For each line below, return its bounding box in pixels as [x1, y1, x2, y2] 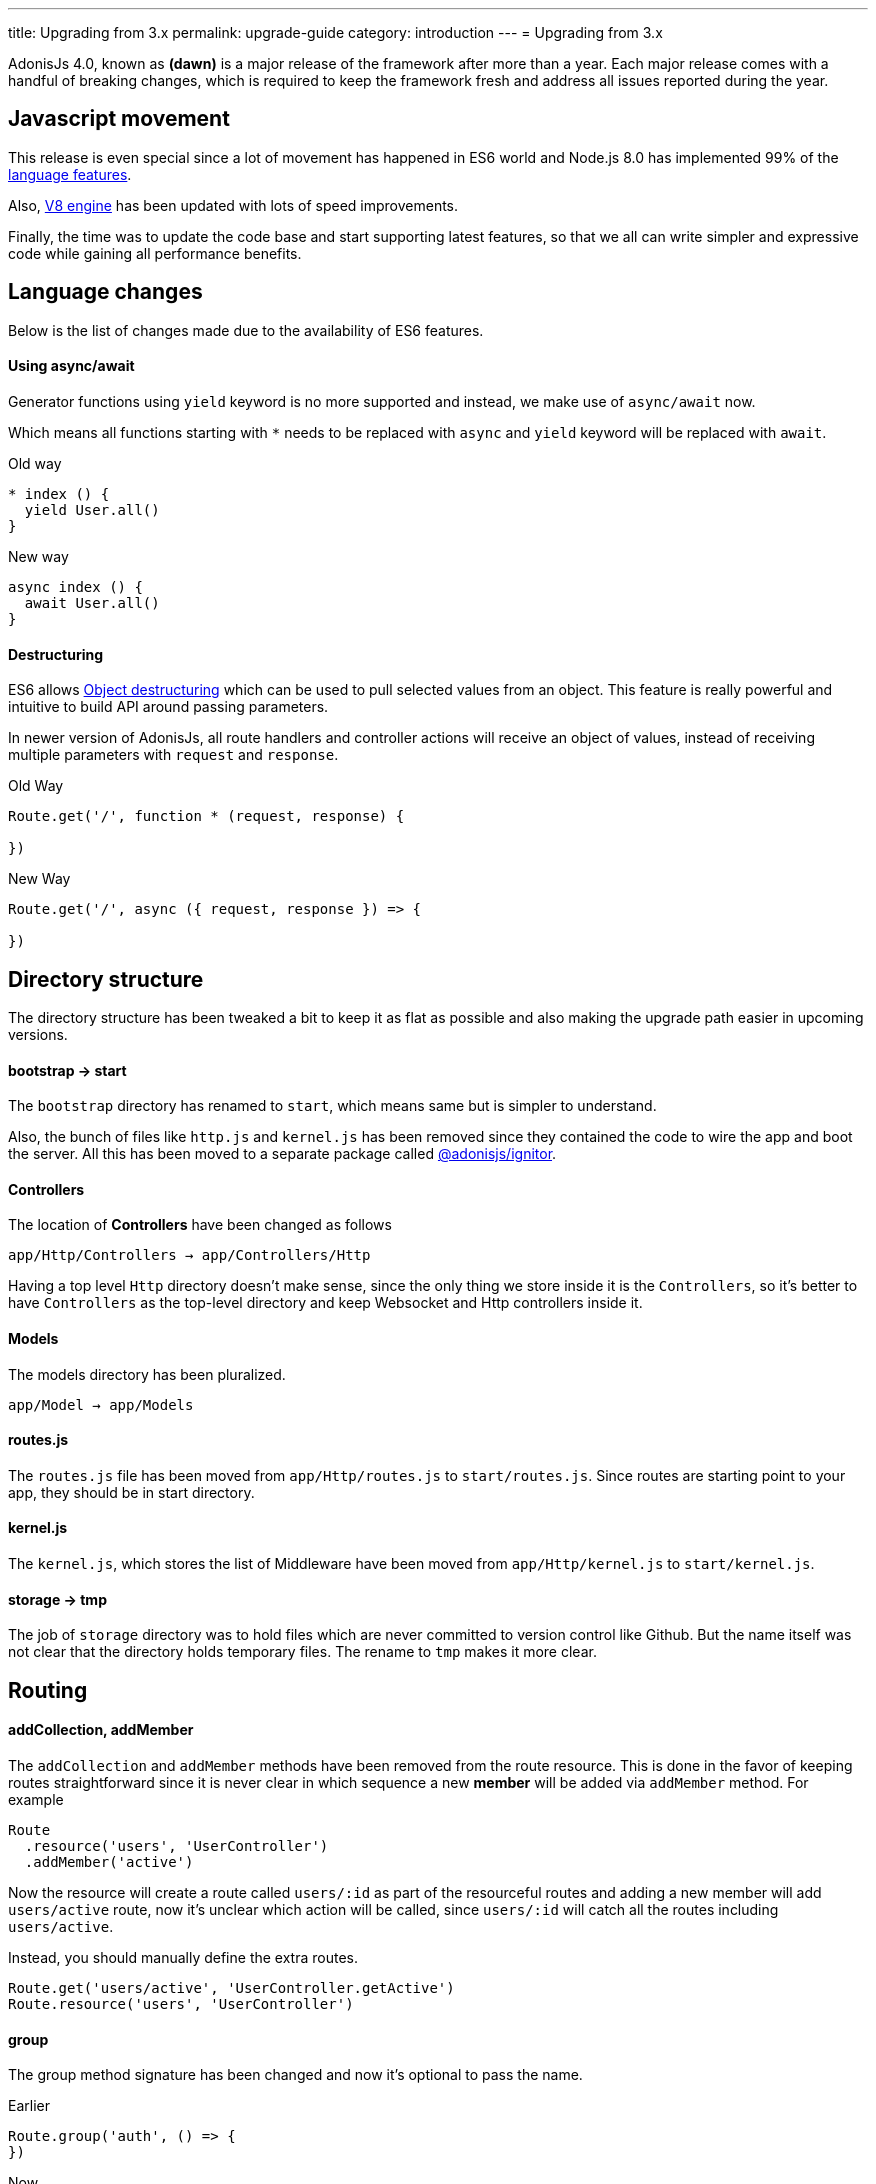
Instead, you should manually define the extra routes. [8, 1948, 358, 1966]
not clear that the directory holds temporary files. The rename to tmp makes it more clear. [8, 1643, 597, 1661]
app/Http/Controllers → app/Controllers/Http [8, 1247, 371, 1264]
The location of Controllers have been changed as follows [8, 1216, 392, 1234]
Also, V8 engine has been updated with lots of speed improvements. [8, 196, 459, 214]
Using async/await [8, 357, 135, 375]
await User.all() [24, 594, 160, 611]
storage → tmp [8, 1590, 107, 1608]
